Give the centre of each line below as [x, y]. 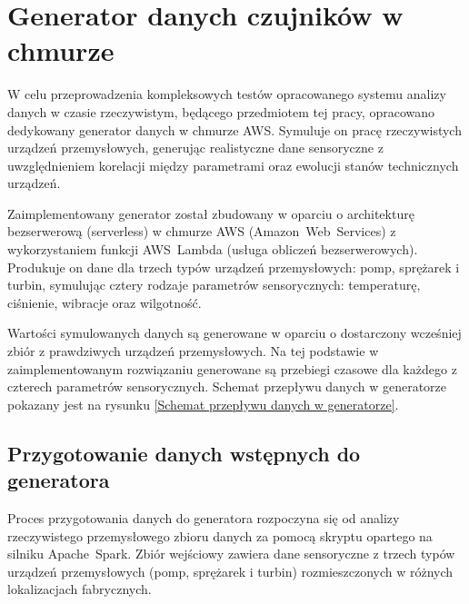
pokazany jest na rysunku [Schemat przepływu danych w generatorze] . [203, 404]
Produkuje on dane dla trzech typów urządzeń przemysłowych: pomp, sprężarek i [234, 267]
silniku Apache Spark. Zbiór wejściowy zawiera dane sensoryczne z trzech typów [231, 554]
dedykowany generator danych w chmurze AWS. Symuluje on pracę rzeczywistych [234, 129]
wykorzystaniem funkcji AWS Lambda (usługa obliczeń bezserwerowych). [213, 249]
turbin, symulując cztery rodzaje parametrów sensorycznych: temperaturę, [214, 285]
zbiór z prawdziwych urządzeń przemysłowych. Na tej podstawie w [193, 351]
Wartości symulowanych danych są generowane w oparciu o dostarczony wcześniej [234, 333]
